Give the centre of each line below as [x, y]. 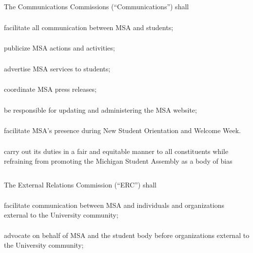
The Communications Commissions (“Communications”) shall [97, 7]
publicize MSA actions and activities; [59, 48]
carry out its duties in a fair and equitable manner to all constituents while [116, 151]
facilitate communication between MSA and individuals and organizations [114, 205]
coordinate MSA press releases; [50, 89]
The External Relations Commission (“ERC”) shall [80, 184]
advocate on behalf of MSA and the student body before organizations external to [127, 235]
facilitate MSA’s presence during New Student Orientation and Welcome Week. [123, 130]
